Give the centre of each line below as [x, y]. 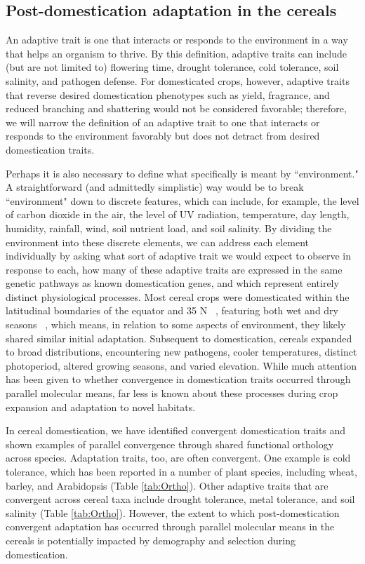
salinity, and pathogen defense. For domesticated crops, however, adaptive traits [178, 80]
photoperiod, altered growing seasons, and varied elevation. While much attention [181, 365]
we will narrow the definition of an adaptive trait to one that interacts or [163, 122]
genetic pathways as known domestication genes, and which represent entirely [172, 283]
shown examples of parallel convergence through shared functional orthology [170, 444]
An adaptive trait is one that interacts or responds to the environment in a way [177, 40]
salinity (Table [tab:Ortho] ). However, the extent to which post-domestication [173, 512]
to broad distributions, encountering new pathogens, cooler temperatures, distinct [181, 352]
